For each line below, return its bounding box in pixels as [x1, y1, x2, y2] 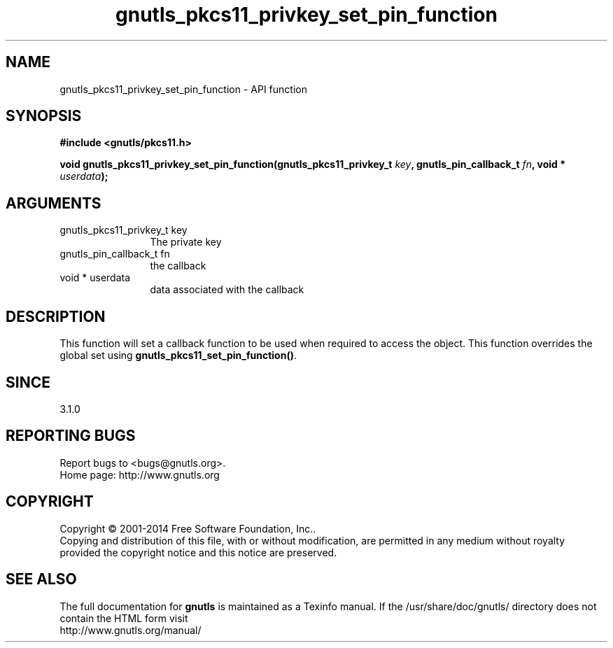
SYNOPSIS [6, 107, 82, 125]
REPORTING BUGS [6, 427, 136, 445]
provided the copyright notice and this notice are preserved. [59, 546, 337, 558]
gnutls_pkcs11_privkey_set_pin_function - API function [59, 83, 307, 95]
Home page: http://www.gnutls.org [59, 468, 220, 481]
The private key [150, 236, 222, 248]
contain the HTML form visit [59, 612, 188, 624]
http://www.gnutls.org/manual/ [59, 624, 202, 636]
